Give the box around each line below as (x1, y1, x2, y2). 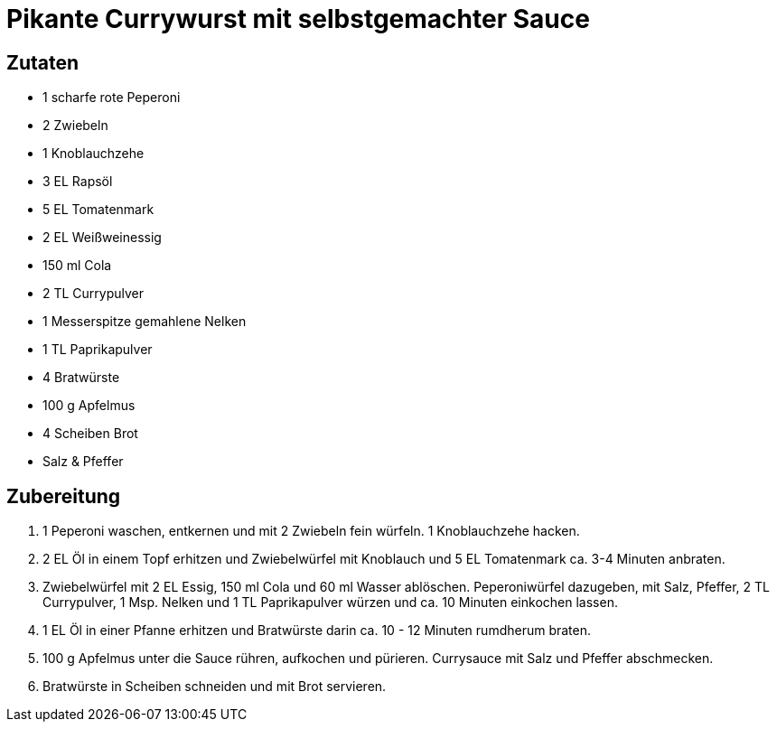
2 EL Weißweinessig (42, 229, 162, 246)
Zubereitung (6, 484, 121, 508)
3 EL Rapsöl (42, 173, 113, 190)
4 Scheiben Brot (42, 425, 138, 442)
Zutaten (6, 51, 80, 74)
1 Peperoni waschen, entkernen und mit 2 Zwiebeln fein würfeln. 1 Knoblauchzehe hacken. (42, 523, 580, 539)
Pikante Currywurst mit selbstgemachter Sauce (6, 4, 590, 34)
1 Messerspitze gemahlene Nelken (42, 313, 247, 330)
